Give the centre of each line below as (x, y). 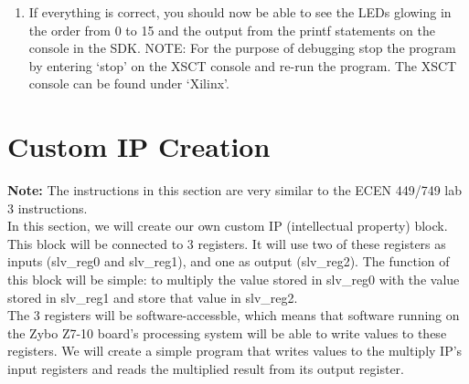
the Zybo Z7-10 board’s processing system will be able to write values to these (227, 332)
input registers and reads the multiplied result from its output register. (206, 369)
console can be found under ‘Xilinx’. (129, 83)
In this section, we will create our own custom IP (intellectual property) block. (228, 226)
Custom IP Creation (139, 146)
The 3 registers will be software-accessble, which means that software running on (234, 315)
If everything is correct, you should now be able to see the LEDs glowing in (240, 12)
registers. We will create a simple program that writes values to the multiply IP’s (235, 351)
